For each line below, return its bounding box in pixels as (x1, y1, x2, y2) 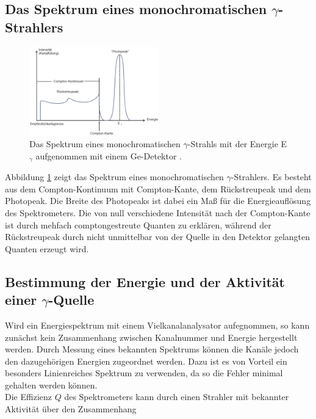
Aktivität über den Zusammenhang (5, 403, 137, 415)
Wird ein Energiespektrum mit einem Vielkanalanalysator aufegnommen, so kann (5, 318, 310, 331)
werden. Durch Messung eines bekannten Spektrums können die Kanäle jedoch (5, 343, 299, 355)
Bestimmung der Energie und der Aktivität (5, 272, 285, 291)
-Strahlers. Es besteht (231, 170, 312, 183)
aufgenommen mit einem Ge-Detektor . (35, 149, 182, 162)
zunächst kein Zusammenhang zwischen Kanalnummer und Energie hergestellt (5, 330, 298, 343)
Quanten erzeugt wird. (5, 242, 89, 255)
